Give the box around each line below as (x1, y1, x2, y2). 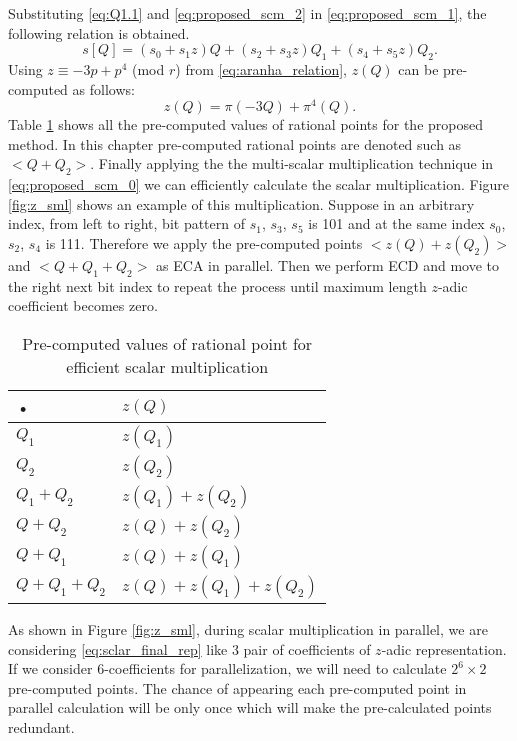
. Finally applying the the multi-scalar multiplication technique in (90, 153, 494, 174)
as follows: (72, 78, 135, 99)
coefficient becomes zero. (8, 295, 158, 316)
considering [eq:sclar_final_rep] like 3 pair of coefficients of (8, 638, 371, 659)
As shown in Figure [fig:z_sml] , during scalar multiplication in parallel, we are (8, 619, 488, 639)
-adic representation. (381, 638, 507, 659)
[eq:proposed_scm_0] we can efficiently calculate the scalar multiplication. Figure (8, 174, 510, 195)
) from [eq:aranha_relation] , (175, 58, 347, 79)
